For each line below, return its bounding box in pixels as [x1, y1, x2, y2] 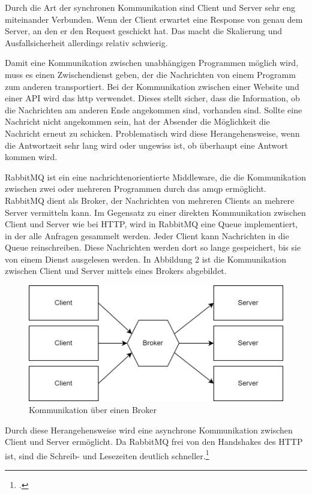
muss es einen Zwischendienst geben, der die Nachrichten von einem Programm [5, 68, 296, 80]
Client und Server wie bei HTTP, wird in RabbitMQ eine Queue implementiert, [5, 218, 298, 230]
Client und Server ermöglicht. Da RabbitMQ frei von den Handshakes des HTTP [5, 435, 303, 448]
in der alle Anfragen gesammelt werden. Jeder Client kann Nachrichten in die [5, 229, 289, 242]
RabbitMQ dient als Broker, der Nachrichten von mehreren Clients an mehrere [5, 194, 295, 206]
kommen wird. [5, 150, 58, 163]
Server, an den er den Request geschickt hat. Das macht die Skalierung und [5, 25, 282, 37]
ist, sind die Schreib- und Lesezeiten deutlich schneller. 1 [5, 447, 209, 462]
